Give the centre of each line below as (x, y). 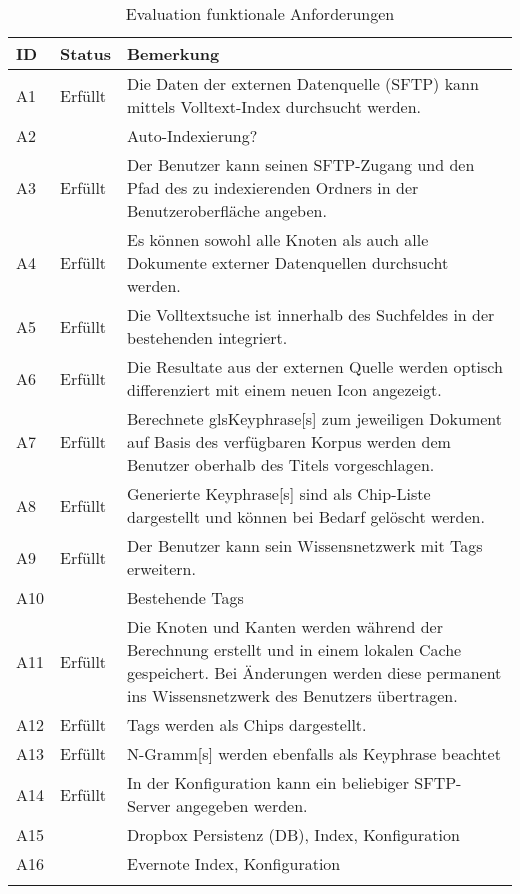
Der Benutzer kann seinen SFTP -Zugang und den (300, 164)
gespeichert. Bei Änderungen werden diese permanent (314, 672)
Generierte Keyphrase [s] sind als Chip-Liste (278, 493)
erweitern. (161, 568)
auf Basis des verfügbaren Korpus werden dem (288, 441)
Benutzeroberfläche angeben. (226, 210)
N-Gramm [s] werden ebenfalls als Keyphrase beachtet (313, 753)
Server (148, 805)
